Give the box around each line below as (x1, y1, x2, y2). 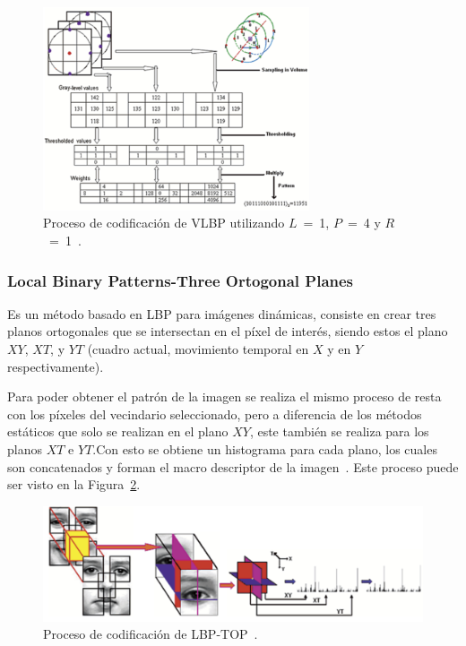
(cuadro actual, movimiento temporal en (87, 340, 309, 358)
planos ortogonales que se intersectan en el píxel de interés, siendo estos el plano (7, 322, 448, 340)
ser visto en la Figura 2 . (7, 475, 141, 494)
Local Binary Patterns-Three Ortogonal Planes (7, 269, 354, 291)
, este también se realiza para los (249, 422, 429, 441)
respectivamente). (7, 357, 104, 375)
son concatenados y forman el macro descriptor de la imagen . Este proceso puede (7, 457, 459, 476)
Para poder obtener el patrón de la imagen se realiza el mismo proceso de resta (7, 387, 442, 406)
